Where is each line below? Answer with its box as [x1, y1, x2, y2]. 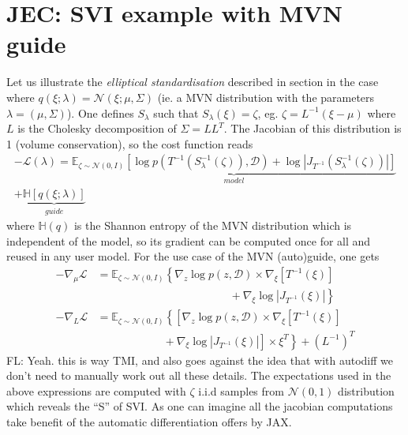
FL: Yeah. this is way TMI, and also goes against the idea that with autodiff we [6, 351, 393, 368]
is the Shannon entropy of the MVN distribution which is [73, 217, 352, 234]
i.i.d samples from [198, 382, 284, 399]
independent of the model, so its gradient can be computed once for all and [6, 232, 371, 249]
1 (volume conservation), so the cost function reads [6, 135, 253, 152]
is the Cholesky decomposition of [17, 120, 177, 137]
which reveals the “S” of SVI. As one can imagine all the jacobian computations [6, 398, 393, 414]
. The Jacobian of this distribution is [223, 120, 402, 137]
